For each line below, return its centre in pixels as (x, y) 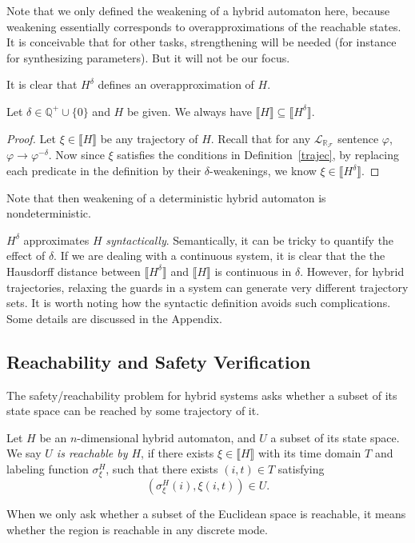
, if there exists (178, 453)
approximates (56, 240)
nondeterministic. (49, 213)
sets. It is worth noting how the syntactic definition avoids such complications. (199, 303)
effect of (26, 256)
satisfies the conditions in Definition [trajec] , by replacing (258, 155)
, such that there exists (162, 468)
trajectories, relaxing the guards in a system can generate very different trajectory (207, 287)
